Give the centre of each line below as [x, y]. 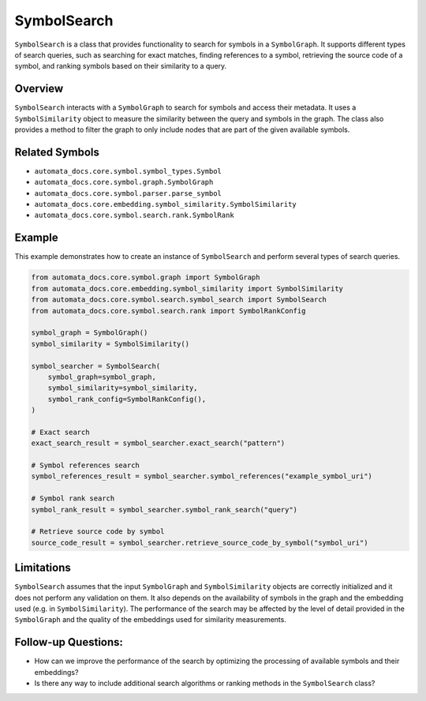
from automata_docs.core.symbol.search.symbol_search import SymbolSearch [179, 300]
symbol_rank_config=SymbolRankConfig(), [127, 399]
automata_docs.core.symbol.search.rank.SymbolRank [134, 216]
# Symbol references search [85, 465]
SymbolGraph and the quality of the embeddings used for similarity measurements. [151, 620]
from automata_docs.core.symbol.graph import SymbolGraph [146, 277]
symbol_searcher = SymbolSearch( [96, 366]
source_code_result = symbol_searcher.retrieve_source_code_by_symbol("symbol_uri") [200, 542]
